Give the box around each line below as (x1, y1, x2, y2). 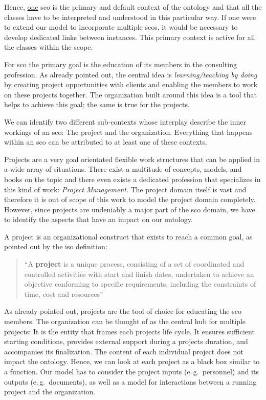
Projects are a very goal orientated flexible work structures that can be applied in (4, 153, 260, 164)
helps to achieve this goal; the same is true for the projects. (4, 99, 190, 110)
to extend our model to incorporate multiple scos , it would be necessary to (4, 22, 238, 32)
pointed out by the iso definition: (4, 241, 107, 252)
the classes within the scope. (4, 42, 93, 52)
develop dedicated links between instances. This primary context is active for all (4, 31, 255, 42)
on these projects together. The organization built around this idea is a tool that (4, 89, 257, 99)
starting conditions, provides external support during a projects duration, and (4, 336, 248, 347)
